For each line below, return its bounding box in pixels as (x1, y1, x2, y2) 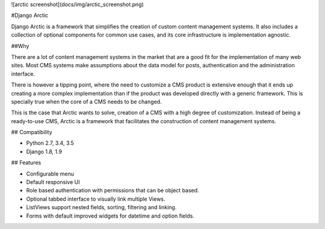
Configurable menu (26, 170, 75, 177)
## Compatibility (11, 129, 52, 136)
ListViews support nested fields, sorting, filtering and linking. (26, 204, 177, 211)
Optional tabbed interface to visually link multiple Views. (26, 195, 166, 203)
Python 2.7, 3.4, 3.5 (26, 139, 75, 147)
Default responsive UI (26, 179, 80, 186)
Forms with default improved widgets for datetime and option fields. (26, 212, 195, 219)
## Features (11, 159, 42, 166)
